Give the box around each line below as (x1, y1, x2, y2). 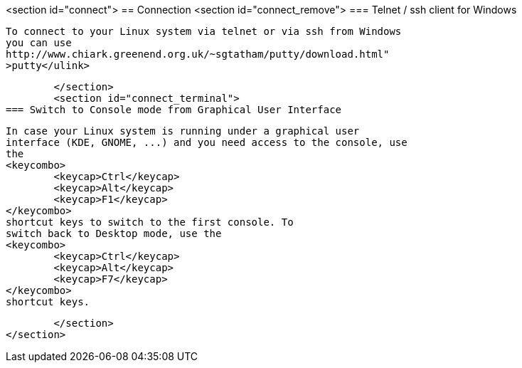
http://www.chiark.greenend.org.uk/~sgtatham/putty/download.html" (6, 48, 390, 60)
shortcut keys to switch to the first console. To (6, 216, 294, 228)
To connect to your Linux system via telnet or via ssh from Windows (6, 26, 402, 37)
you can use (6, 37, 72, 48)
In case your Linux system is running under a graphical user (6, 125, 360, 137)
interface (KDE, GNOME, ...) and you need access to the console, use (6, 137, 408, 148)
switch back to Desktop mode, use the (6, 228, 222, 239)
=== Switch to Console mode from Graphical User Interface (6, 104, 342, 115)
